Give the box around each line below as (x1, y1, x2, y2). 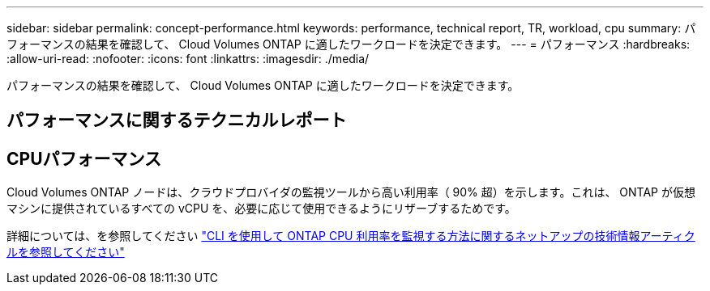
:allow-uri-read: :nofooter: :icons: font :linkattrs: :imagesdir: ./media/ (6, 52, 370, 65)
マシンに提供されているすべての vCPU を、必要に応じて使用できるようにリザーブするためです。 (6, 201, 516, 216)
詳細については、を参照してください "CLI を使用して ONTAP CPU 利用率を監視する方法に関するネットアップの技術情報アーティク (6, 229, 695, 243)
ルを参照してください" (6, 245, 125, 259)
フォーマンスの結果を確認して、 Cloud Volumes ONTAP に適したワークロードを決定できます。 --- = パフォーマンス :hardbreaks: (6, 37, 691, 51)
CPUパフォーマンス (6, 148, 162, 169)
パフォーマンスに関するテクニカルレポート (6, 110, 347, 131)
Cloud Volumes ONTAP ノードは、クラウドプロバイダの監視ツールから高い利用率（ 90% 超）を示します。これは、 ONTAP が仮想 (6, 185, 695, 200)
